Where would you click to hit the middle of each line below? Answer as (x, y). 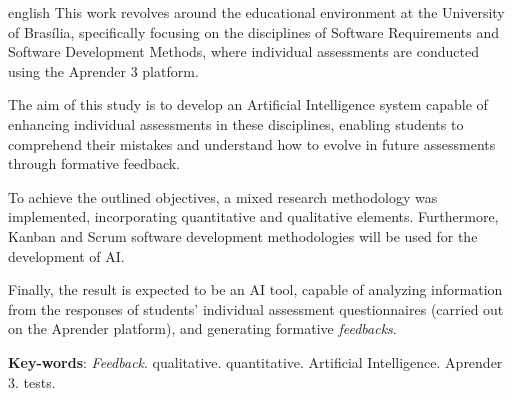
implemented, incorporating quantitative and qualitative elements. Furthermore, (253, 216)
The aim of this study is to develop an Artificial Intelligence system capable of (248, 104)
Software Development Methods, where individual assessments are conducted (243, 51)
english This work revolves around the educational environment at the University (256, 12)
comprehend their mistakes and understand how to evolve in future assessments (252, 143)
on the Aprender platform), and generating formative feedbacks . (202, 328)
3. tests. (32, 381)
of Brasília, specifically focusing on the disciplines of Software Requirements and (253, 31)
